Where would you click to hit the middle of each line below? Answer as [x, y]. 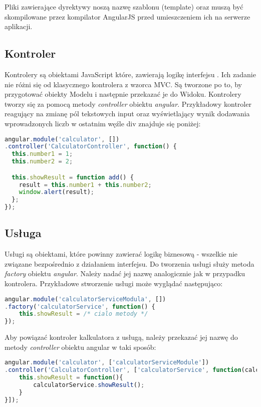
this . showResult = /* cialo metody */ [83, 314]
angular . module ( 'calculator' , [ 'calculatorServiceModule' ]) [107, 363]
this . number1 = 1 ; [42, 154]
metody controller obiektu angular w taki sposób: [80, 347]
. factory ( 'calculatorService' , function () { [80, 307]
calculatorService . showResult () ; [89, 385]
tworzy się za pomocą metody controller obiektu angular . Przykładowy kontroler [128, 104]
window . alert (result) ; [57, 192]
